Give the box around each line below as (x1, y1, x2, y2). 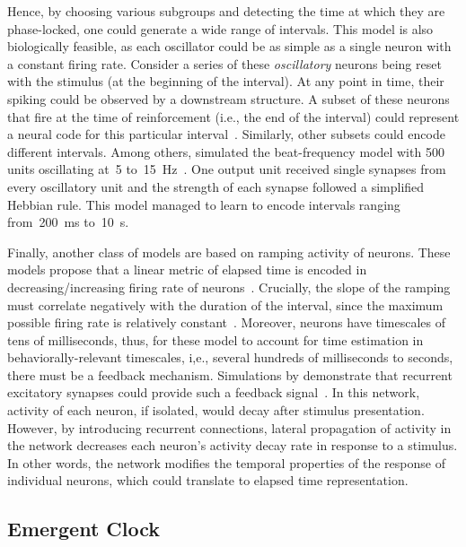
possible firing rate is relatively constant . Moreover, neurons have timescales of (7, 313, 446, 332)
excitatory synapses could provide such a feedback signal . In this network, (7, 383, 420, 402)
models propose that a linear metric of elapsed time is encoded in (7, 260, 367, 279)
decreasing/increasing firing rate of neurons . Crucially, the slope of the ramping (7, 277, 451, 296)
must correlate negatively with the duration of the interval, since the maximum (7, 295, 444, 314)
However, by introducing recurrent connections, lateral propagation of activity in (7, 418, 452, 437)
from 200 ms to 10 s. (7, 213, 129, 231)
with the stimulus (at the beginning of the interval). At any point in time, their (7, 72, 444, 91)
